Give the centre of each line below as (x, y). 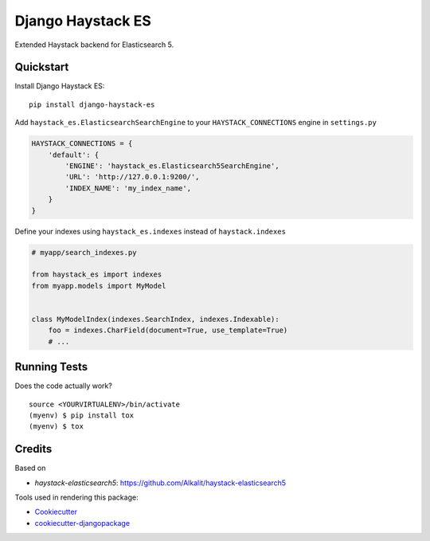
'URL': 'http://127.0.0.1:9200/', (132, 177)
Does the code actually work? (64, 386)
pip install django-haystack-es (92, 104)
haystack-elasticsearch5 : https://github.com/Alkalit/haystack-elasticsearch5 (160, 483)
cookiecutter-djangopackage (82, 523)
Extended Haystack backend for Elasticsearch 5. (94, 45)
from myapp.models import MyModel (99, 286)
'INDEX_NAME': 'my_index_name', (128, 188)
